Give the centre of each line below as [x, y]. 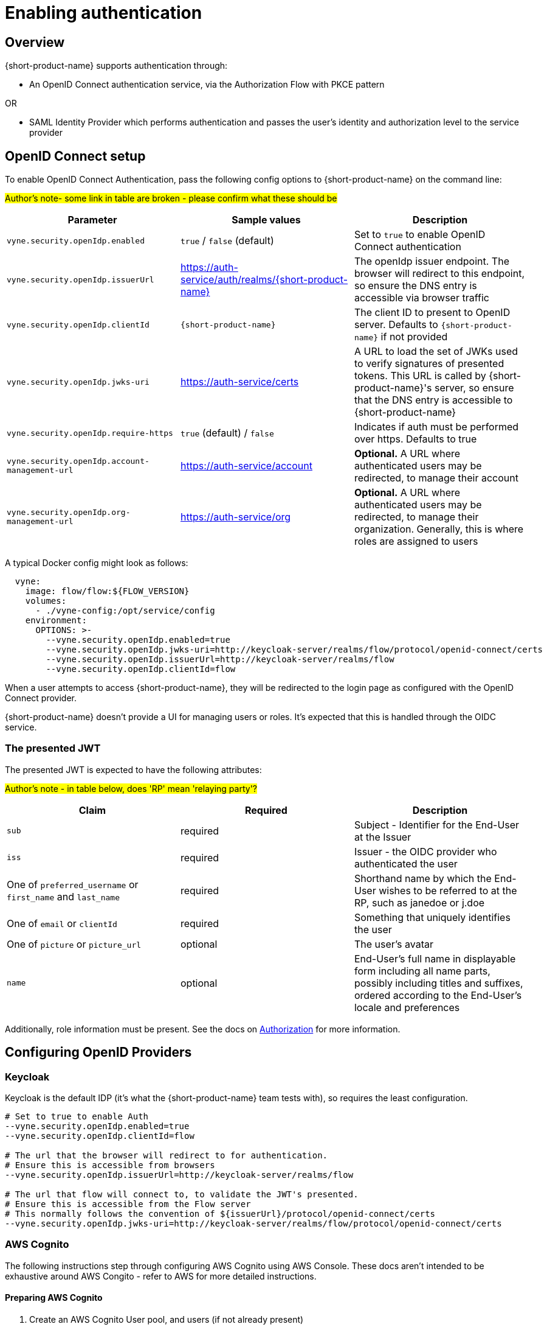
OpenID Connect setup [75, 156]
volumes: [46, 601]
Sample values [266, 220]
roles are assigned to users [416, 541]
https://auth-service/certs [239, 382]
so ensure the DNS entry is [415, 286]
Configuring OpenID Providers [98, 1052]
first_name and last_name [63, 896]
